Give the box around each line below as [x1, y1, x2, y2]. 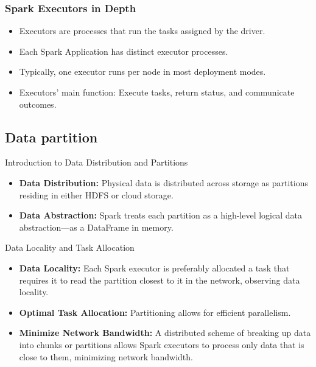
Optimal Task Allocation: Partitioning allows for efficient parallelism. [19, 306, 291, 318]
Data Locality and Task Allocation [5, 241, 135, 254]
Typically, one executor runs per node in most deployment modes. [19, 65, 266, 78]
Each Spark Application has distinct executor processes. [19, 44, 228, 57]
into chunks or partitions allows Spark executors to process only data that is [19, 338, 304, 351]
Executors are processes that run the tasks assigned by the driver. [19, 24, 265, 37]
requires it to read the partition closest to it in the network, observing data [19, 273, 300, 286]
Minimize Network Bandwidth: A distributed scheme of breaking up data [19, 326, 311, 339]
